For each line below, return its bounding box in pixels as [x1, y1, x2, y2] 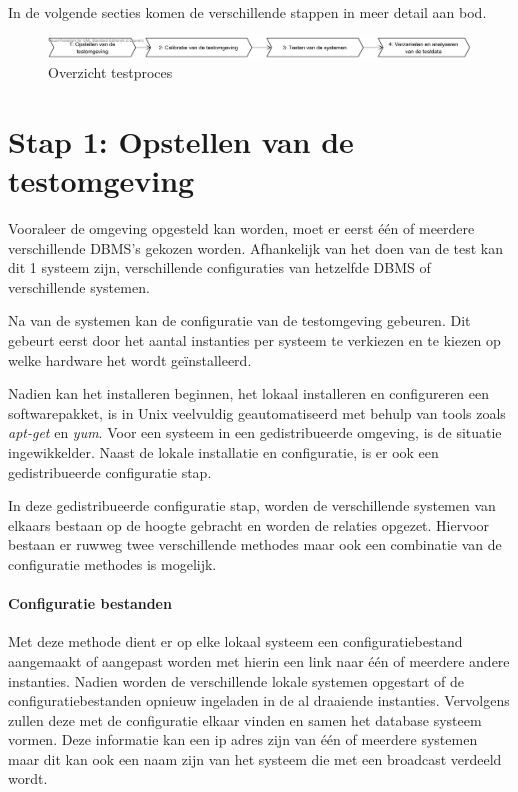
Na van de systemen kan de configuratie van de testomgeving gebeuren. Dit [8, 310, 471, 331]
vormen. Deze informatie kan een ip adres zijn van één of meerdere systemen [8, 729, 478, 750]
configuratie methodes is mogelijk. [8, 553, 217, 574]
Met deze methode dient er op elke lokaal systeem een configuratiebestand [8, 631, 463, 652]
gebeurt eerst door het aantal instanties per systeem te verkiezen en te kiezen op [8, 330, 501, 350]
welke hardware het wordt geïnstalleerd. [8, 349, 252, 370]
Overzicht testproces [48, 62, 173, 83]
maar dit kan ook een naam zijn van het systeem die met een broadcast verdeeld [8, 748, 502, 769]
